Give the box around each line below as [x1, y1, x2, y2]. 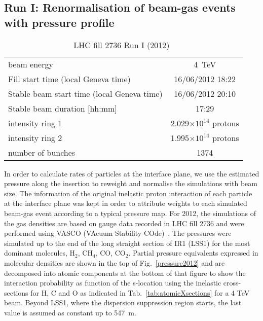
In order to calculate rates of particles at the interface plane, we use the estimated [4, 168, 259, 179]
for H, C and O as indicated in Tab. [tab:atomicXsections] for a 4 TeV [30, 287, 250, 298]
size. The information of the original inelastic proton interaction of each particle [4, 188, 252, 198]
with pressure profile [4, 14, 115, 30]
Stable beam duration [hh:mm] [8, 102, 117, 114]
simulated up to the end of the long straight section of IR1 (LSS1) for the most [4, 237, 250, 248]
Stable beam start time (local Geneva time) [8, 87, 163, 99]
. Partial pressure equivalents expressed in [128, 247, 258, 258]
